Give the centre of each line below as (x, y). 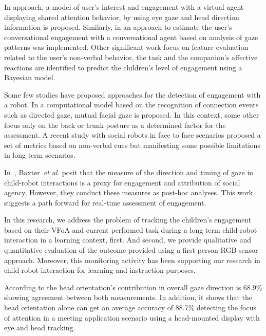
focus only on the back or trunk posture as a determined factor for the (115, 125)
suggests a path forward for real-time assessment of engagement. (105, 202)
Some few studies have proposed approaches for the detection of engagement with (132, 94)
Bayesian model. (30, 77)
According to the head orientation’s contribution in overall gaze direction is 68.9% (133, 287)
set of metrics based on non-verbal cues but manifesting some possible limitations (132, 145)
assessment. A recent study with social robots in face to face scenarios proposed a (132, 135)
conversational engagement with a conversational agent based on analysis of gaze (131, 37)
